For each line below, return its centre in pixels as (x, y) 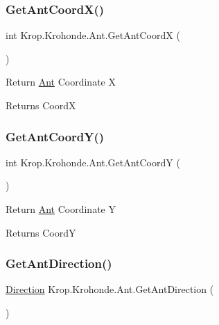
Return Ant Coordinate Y (61, 209)
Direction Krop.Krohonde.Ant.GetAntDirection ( (110, 289)
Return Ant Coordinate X (61, 82)
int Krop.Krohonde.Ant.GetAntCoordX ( (93, 35)
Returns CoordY (41, 232)
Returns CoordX (41, 105)
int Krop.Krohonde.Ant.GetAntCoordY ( (93, 162)
